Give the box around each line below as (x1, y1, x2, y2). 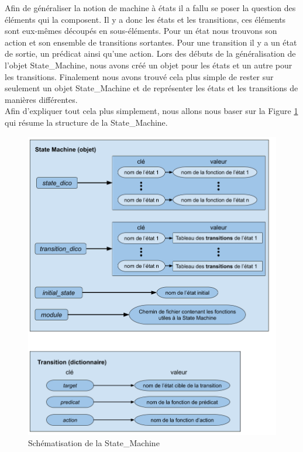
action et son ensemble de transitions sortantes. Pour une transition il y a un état (5, 36, 297, 48)
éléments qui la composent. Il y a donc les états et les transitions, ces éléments (5, 13, 286, 25)
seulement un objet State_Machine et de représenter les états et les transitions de (5, 82, 298, 94)
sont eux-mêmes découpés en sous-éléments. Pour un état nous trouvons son (5, 25, 277, 37)
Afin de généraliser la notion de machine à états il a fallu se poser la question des (5, 2, 296, 13)
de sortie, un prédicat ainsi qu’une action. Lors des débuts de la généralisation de (5, 47, 296, 60)
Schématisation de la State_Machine (28, 437, 160, 449)
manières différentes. (5, 93, 78, 105)
